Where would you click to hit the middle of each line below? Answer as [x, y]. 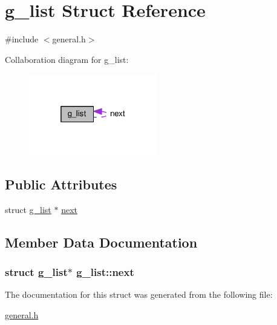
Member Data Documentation [101, 242]
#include [22, 39]
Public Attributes [61, 184]
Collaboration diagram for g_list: [67, 59]
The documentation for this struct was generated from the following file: [139, 294]
